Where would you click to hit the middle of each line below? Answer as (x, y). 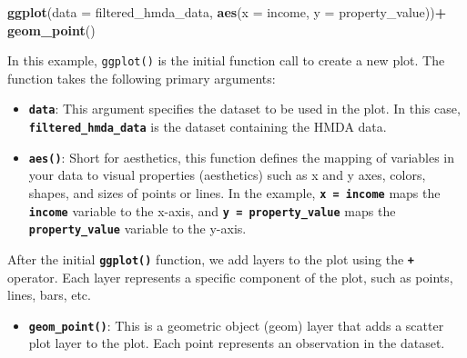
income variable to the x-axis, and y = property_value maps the (212, 210)
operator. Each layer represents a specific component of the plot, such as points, (230, 277)
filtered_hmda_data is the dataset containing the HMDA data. (208, 127)
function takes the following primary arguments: (142, 78)
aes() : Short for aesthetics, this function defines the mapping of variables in (242, 157)
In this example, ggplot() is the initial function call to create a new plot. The (226, 60)
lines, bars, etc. (49, 295)
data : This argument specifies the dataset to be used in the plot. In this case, (244, 109)
